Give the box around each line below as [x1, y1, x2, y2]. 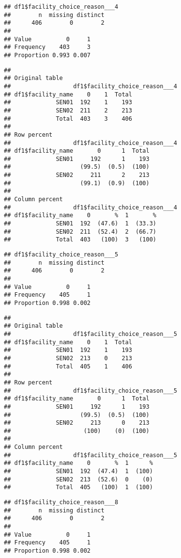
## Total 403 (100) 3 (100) [4, 236, 156, 243]
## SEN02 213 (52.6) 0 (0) [4, 476, 153, 483]
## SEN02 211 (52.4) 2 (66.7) [4, 228, 156, 235]
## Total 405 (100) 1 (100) [4, 484, 153, 491]
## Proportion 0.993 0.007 [4, 51, 90, 59]
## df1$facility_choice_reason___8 [4, 499, 119, 506]
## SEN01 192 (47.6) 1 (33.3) [4, 220, 156, 227]
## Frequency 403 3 [4, 44, 90, 51]
